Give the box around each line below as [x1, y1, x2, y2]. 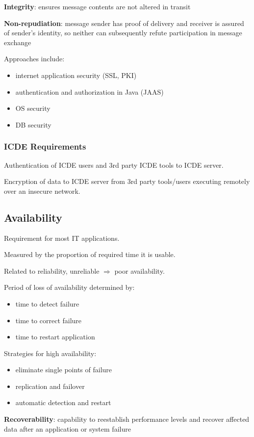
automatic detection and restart [15, 397, 111, 408]
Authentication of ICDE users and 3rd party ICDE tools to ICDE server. [4, 159, 224, 170]
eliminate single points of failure [15, 364, 112, 375]
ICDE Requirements [4, 140, 86, 153]
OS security [15, 103, 51, 113]
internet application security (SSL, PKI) [15, 70, 137, 80]
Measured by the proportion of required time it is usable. [4, 249, 176, 259]
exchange [4, 37, 31, 47]
